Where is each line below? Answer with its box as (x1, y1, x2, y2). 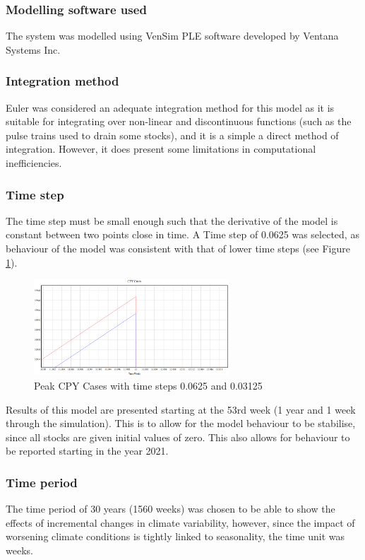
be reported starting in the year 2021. (6, 443, 169, 458)
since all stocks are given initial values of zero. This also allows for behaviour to (6, 429, 350, 444)
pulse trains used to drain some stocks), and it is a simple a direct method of (6, 127, 339, 142)
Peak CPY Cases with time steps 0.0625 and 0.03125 (34, 378, 263, 392)
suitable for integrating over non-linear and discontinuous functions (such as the (6, 114, 352, 129)
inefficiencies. (6, 156, 62, 170)
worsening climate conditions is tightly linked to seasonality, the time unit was (6, 529, 345, 544)
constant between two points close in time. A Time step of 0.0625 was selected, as (6, 227, 359, 242)
